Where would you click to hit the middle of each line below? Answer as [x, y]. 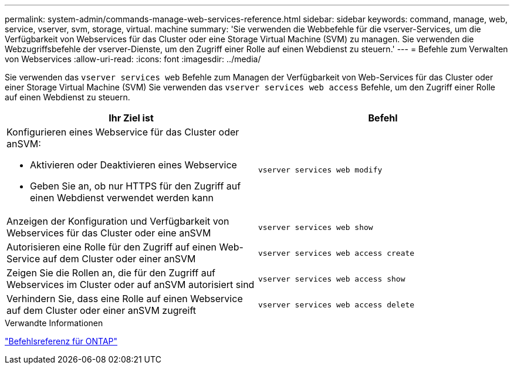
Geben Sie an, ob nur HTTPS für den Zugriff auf [136, 186]
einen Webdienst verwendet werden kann [122, 198]
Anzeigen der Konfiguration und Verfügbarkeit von [118, 221]
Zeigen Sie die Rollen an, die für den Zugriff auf [111, 273]
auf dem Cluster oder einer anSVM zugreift [102, 310]
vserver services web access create [337, 253]
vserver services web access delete [337, 304]
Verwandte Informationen [54, 323]
